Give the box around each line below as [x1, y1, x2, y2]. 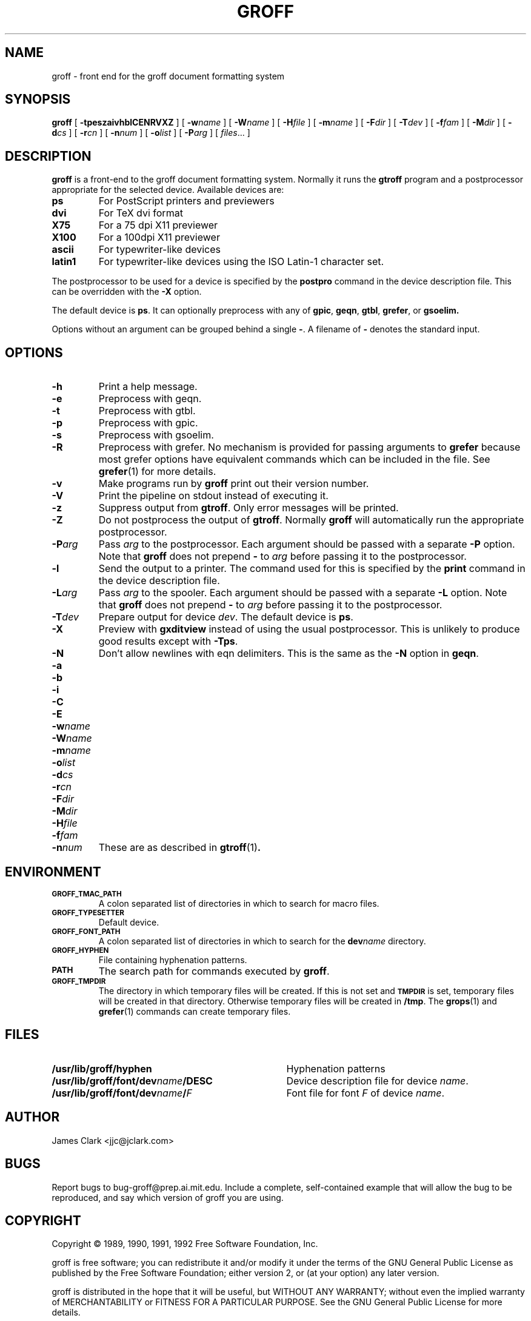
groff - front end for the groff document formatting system [52, 70, 285, 81]
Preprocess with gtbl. [98, 405, 196, 417]
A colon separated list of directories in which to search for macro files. [98, 898, 379, 909]
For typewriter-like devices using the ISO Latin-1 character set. [98, 255, 384, 268]
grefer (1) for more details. [98, 465, 216, 478]
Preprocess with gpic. [98, 417, 198, 429]
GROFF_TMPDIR [52, 976, 106, 986]
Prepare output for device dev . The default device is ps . [98, 611, 353, 624]
